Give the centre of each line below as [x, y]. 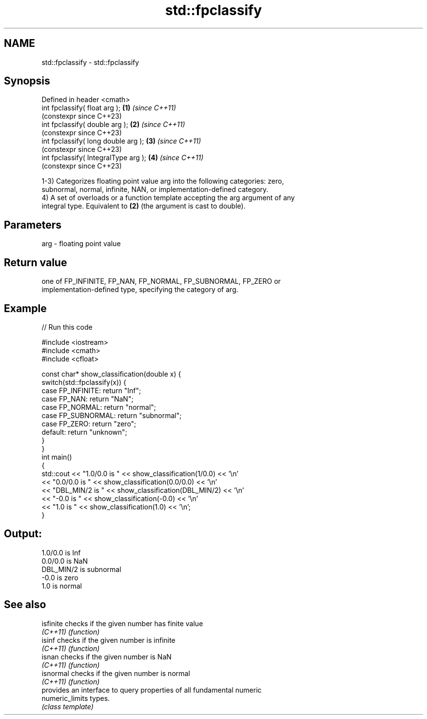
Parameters [33, 225]
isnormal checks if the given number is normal [116, 673]
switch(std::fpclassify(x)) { [84, 382]
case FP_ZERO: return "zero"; [89, 423]
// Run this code [67, 327]
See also [25, 605]
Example [25, 308]
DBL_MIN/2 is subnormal [81, 569]
